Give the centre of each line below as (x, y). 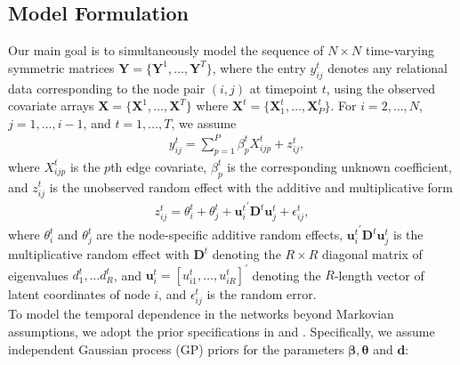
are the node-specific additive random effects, (220, 234)
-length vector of (379, 275)
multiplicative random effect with (99, 254)
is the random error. (262, 294)
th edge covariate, (159, 166)
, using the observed (381, 88)
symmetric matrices (61, 67)
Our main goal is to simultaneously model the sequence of (166, 50)
